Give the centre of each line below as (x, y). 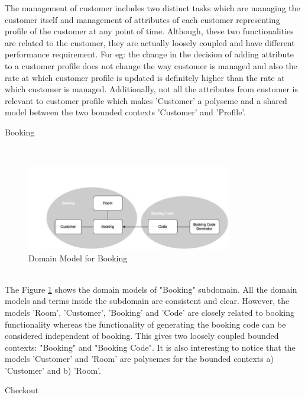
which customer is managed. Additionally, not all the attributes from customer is (151, 89)
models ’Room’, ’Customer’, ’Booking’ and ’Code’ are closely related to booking (150, 312)
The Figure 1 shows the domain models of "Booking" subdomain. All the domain (151, 289)
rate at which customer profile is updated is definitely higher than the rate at (145, 77)
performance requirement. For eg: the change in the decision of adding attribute (149, 54)
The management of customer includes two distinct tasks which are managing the (152, 8)
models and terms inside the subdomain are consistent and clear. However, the (147, 301)
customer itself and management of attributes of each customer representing (142, 19)
